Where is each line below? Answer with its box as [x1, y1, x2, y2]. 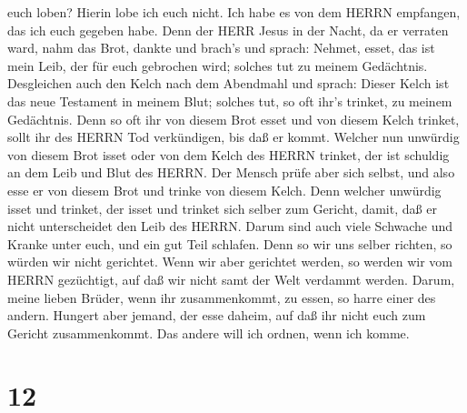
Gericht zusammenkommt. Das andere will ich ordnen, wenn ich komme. [7, 323, 410, 342]
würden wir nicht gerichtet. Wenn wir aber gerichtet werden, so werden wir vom [7, 252, 453, 271]
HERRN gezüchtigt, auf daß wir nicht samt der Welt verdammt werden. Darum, [7, 269, 455, 288]
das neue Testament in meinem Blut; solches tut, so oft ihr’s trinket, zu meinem [7, 91, 452, 110]
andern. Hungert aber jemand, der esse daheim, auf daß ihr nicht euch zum [7, 306, 426, 325]
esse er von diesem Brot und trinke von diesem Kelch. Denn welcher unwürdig [7, 180, 442, 199]
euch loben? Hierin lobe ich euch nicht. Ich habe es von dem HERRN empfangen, [7, 3, 461, 21]
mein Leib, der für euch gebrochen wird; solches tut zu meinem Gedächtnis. [7, 55, 428, 75]
